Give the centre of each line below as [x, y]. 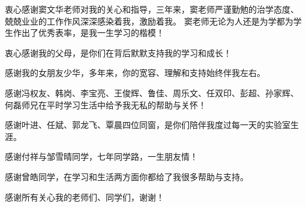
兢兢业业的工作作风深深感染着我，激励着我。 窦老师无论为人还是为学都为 [149, 21]
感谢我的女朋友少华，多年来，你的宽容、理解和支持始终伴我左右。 [135, 73]
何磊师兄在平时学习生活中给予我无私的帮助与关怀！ [106, 104]
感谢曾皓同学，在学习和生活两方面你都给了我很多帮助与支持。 [127, 176]
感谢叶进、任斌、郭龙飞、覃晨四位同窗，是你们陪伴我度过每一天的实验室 [148, 125]
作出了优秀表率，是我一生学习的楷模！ [88, 33]
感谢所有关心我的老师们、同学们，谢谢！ [85, 197]
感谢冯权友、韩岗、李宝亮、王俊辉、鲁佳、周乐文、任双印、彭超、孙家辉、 [152, 92]
